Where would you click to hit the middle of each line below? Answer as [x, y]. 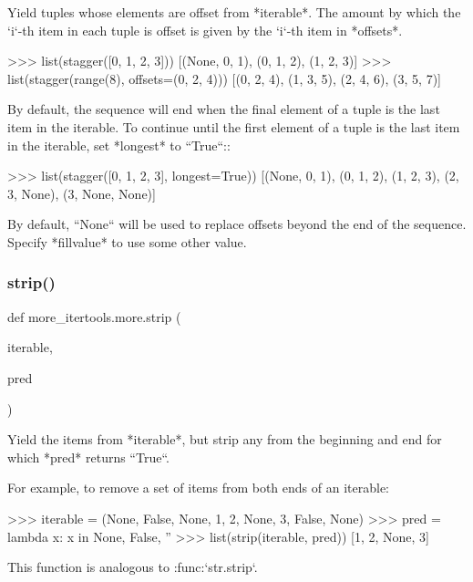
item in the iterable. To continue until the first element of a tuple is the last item [234, 126]
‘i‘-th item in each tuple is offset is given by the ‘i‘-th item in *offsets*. [205, 30]
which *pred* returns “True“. [88, 457]
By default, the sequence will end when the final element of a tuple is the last [224, 109]
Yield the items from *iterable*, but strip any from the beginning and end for [225, 439]
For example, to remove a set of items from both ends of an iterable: [198, 488]
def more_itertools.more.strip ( [94, 316]
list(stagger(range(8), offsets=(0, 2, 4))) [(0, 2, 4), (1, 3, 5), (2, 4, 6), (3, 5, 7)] [224, 78]
